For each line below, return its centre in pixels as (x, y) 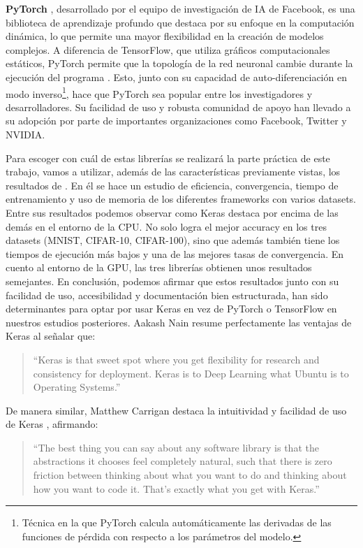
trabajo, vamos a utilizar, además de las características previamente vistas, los (173, 172)
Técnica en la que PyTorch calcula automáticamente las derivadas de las (177, 522)
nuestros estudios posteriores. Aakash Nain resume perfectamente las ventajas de (179, 322)
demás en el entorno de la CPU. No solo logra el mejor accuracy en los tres (166, 226)
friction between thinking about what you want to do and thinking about (190, 475)
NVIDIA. (25, 134)
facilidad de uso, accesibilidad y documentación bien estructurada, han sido (167, 295)
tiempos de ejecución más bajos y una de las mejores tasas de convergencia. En (175, 253)
